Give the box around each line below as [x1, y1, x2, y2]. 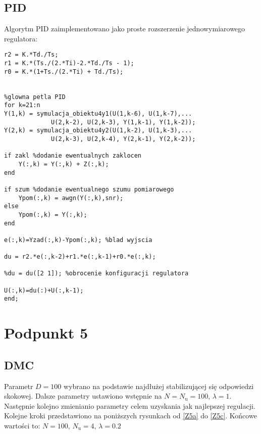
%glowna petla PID [4, 93, 66, 101]
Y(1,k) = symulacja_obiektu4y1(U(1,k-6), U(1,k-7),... [4, 110, 192, 117]
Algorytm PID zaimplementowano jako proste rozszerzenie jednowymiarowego [4, 23, 245, 34]
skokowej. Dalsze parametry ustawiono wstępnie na [4, 391, 162, 401]
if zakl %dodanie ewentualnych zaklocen [4, 152, 142, 160]
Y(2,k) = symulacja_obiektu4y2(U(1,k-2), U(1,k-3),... [4, 127, 192, 134]
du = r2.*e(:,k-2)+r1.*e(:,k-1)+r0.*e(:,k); [4, 253, 156, 261]
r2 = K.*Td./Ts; [4, 51, 59, 59]
